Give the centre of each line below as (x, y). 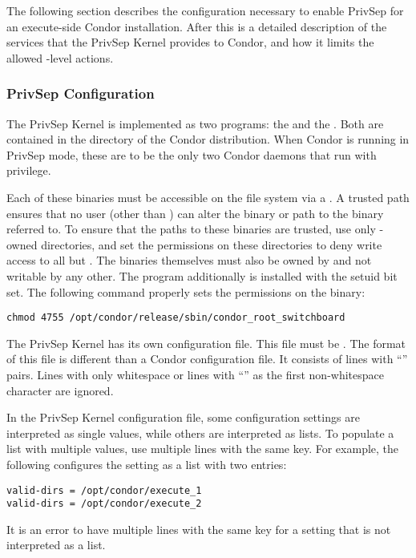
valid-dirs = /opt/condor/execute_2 (104, 504)
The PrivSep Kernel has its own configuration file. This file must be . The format (206, 343)
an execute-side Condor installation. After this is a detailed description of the (197, 26)
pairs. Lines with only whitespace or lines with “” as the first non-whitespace (195, 374)
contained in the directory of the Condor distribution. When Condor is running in (208, 139)
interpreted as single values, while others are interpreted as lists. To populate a (200, 433)
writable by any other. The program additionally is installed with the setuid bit (202, 275)
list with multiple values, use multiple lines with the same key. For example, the (203, 449)
